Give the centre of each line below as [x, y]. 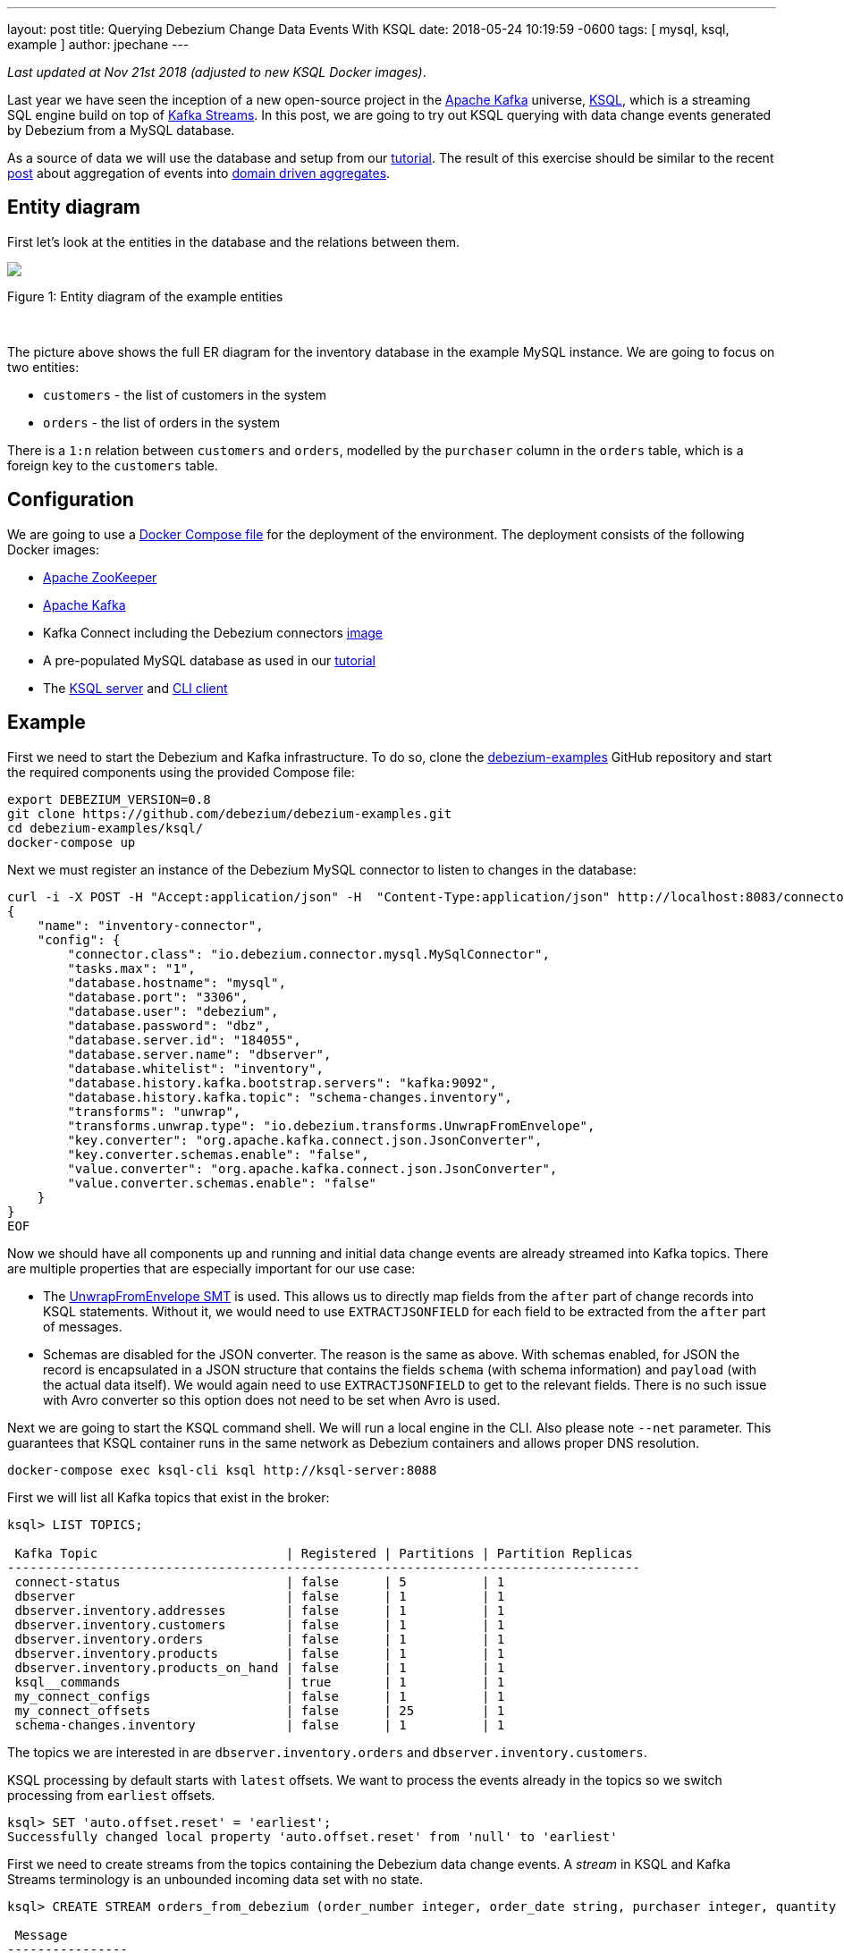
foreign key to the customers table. [113, 465]
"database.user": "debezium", [173, 1011]
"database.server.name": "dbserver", [199, 1054]
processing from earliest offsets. [111, 1795]
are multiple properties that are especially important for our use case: [211, 1268]
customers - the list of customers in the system [185, 394]
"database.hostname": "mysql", [177, 982]
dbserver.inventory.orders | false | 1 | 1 [260, 1639]
